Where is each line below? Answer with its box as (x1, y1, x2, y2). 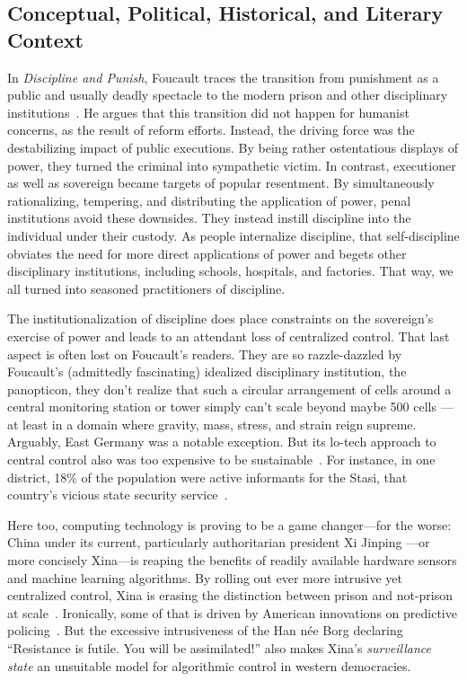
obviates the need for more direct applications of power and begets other (7, 243, 407, 262)
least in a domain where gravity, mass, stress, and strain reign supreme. (22, 414, 417, 433)
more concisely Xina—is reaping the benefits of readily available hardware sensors (7, 551, 457, 570)
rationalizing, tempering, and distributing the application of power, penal (7, 190, 411, 209)
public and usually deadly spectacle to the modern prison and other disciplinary (7, 85, 448, 104)
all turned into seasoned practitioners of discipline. (7, 279, 286, 297)
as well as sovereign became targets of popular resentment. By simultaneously (7, 173, 435, 192)
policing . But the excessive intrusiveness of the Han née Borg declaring (7, 621, 403, 640)
